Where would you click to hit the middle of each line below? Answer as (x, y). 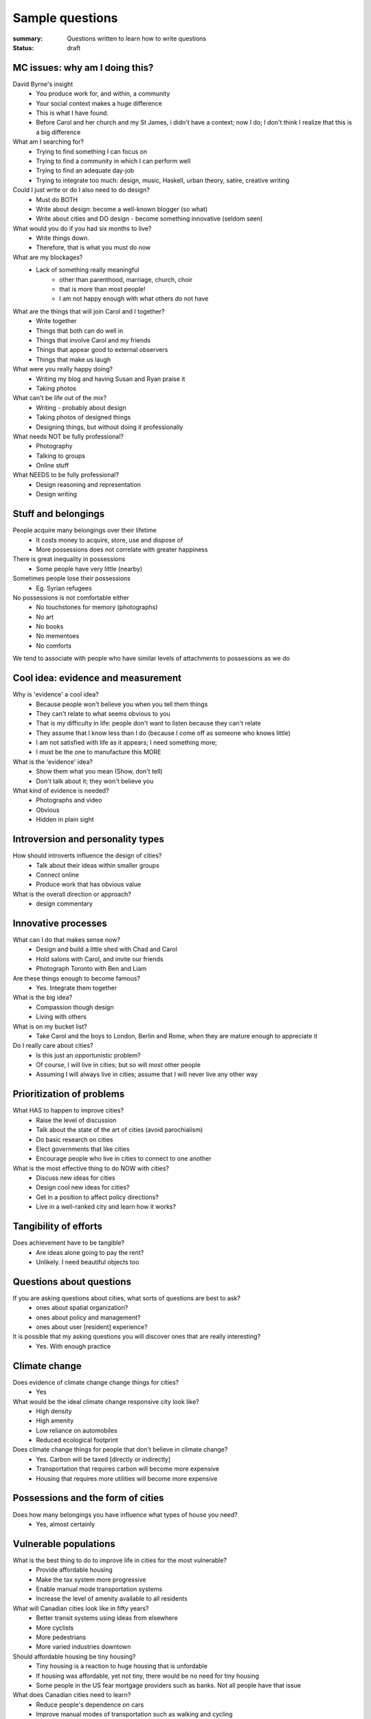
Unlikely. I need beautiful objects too (88, 1262)
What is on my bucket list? (50, 1026)
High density (54, 1411)
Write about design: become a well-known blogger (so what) (122, 209)
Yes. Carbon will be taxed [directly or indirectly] (103, 1459)
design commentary (64, 904)
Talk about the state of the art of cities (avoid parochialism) (120, 1130)
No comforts (54, 646)
